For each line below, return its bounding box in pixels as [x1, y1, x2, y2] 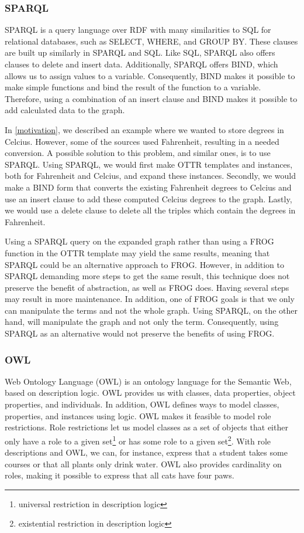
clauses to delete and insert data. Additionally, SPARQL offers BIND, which [5, 58, 278, 70]
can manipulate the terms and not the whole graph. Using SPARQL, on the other [5, 304, 298, 316]
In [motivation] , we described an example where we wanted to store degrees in [5, 123, 284, 135]
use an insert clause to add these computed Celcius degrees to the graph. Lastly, [5, 192, 292, 205]
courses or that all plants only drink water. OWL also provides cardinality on [5, 457, 282, 470]
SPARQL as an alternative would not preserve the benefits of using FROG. [5, 327, 275, 340]
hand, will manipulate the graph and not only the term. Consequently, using [5, 315, 279, 328]
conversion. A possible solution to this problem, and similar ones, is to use [5, 147, 271, 159]
